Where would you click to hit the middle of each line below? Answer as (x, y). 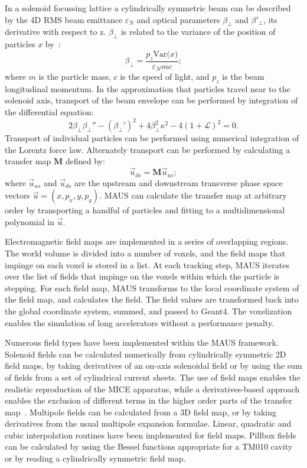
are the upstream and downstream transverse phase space (179, 182)
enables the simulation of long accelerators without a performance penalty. (140, 322)
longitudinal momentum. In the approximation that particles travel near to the (148, 88)
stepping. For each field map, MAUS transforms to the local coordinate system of (152, 287)
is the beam (243, 77)
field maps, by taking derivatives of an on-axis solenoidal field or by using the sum (153, 365)
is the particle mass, (75, 77)
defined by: (85, 161)
